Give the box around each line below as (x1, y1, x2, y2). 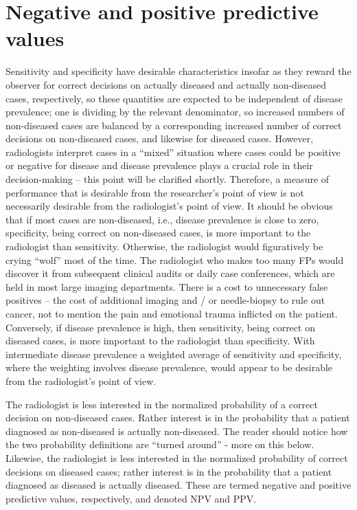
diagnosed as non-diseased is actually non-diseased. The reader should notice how (5, 423, 348, 438)
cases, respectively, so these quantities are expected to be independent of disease (5, 91, 343, 105)
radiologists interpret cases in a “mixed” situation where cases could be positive (5, 144, 341, 159)
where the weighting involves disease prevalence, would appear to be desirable (5, 360, 333, 375)
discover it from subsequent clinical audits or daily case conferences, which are (5, 266, 335, 280)
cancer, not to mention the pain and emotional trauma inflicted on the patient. (5, 307, 338, 320)
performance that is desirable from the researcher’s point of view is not (5, 185, 304, 199)
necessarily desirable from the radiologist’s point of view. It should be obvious (5, 199, 333, 213)
